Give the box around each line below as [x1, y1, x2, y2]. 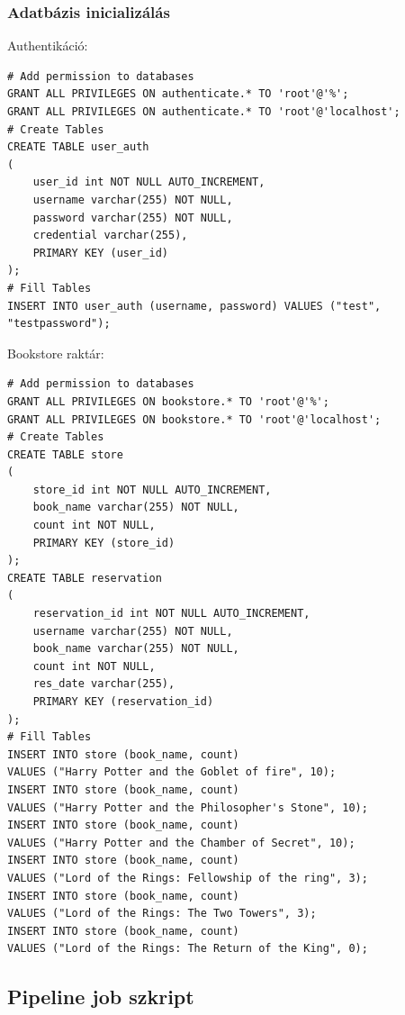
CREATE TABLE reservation [7, 571, 162, 585]
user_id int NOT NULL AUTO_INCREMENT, [32, 176, 265, 189]
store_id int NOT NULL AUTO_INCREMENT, [32, 483, 272, 496]
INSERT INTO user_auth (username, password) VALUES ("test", [7, 299, 382, 313]
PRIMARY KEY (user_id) [32, 246, 168, 259]
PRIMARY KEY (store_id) [32, 536, 175, 549]
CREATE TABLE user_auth [7, 140, 149, 154]
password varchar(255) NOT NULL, [32, 211, 233, 224]
